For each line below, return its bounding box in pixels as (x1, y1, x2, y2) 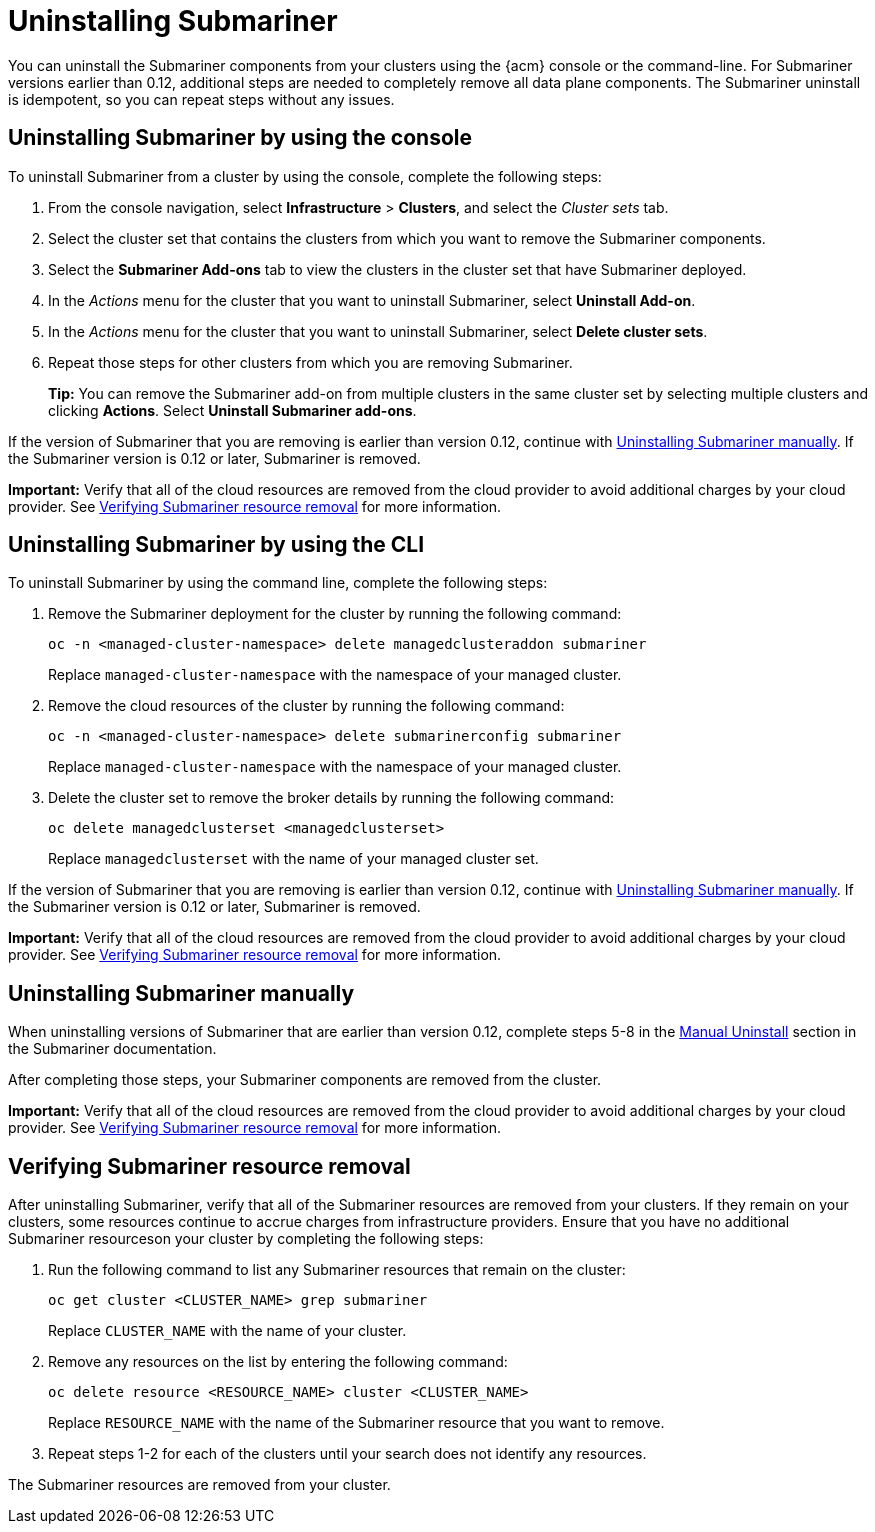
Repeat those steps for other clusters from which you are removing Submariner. (48, 353, 573, 371)
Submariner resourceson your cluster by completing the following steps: (8, 1230, 484, 1248)
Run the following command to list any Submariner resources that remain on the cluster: (48, 1261, 626, 1279)
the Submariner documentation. (8, 1040, 217, 1058)
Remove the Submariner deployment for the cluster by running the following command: (48, 605, 622, 623)
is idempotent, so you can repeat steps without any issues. (8, 90, 395, 108)
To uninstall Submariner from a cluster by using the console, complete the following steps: (8, 167, 602, 185)
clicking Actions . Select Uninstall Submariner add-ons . (48, 401, 417, 419)
